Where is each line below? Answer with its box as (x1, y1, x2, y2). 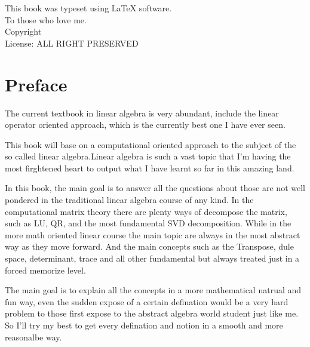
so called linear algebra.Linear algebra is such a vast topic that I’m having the (5, 150, 291, 162)
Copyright (5, 25, 42, 38)
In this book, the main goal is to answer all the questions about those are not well (5, 182, 305, 194)
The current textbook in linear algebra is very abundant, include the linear (5, 106, 279, 119)
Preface (5, 72, 67, 96)
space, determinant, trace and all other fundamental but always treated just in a (5, 252, 300, 265)
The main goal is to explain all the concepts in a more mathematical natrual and (5, 284, 302, 296)
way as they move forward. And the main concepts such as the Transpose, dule (5, 240, 294, 253)
